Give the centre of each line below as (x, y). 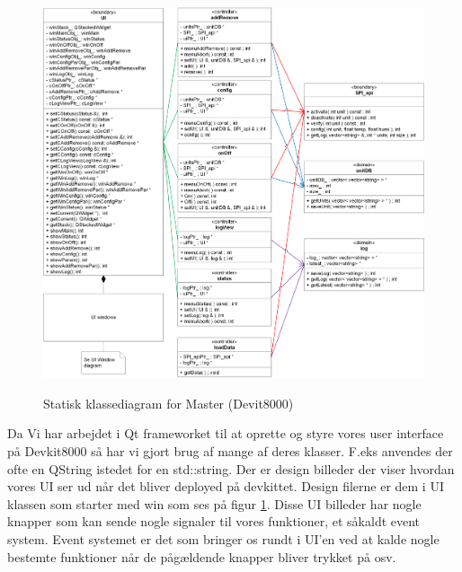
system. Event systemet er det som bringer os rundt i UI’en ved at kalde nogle (223, 538)
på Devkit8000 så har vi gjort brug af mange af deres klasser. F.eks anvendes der (230, 451)
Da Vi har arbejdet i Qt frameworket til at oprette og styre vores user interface (226, 433)
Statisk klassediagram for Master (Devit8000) (169, 403)
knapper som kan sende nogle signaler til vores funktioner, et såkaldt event (214, 521)
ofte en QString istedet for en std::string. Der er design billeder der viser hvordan (231, 468)
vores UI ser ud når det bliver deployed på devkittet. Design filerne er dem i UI (226, 486)
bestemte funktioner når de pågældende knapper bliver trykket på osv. (202, 556)
